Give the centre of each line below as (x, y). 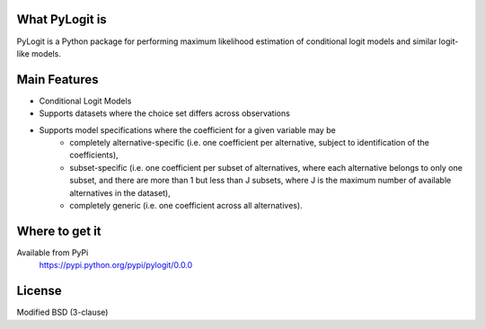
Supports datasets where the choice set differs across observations (165, 113)
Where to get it (59, 231)
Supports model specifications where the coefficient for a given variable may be (187, 129)
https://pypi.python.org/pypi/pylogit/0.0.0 (116, 265)
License (39, 291)
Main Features (57, 80)
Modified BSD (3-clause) (62, 312)
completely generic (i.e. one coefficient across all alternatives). (186, 205)
